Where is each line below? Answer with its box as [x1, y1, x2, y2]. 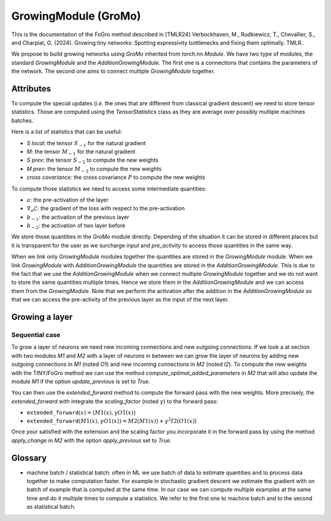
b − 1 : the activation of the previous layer [26, 213, 130, 222]
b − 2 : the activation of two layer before [26, 222, 126, 230]
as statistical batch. [26, 503, 76, 511]
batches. [11, 116, 34, 124]
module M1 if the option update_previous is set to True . [11, 378, 150, 385]
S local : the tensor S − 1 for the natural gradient [26, 139, 146, 148]
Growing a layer [11, 312, 73, 322]
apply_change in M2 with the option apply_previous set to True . [11, 436, 172, 444]
